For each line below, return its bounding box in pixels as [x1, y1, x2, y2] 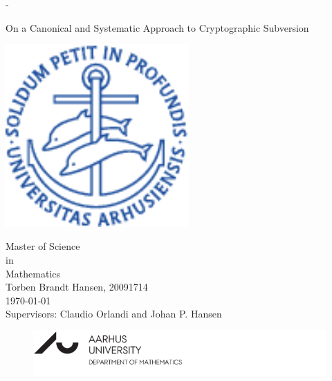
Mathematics [6, 266, 61, 280]
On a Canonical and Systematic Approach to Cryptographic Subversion [6, 20, 309, 35]
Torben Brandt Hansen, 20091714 [6, 280, 148, 294]
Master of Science [6, 239, 80, 253]
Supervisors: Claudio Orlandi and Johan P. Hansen [6, 306, 222, 321]
